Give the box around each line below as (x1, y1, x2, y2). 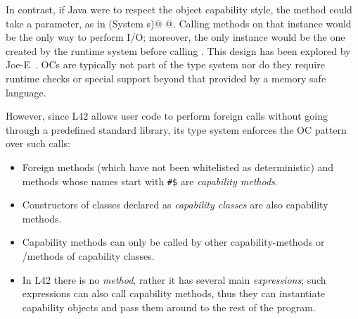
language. (6, 85, 46, 99)
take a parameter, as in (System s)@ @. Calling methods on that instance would (6, 15, 352, 30)
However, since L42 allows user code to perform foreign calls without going (6, 108, 328, 123)
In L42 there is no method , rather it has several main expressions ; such (22, 272, 326, 287)
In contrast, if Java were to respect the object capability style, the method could (6, 2, 352, 16)
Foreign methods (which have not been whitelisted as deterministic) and (22, 159, 334, 174)
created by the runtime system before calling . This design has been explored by (6, 43, 351, 58)
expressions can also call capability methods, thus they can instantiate (22, 286, 326, 301)
